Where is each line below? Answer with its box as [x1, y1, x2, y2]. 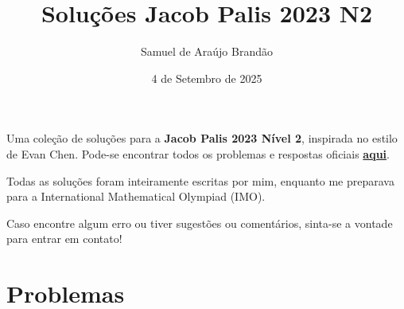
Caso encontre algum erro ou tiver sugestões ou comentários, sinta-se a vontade [6, 214, 393, 231]
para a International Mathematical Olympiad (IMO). [6, 188, 266, 205]
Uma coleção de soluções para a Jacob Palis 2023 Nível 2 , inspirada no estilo [6, 130, 398, 147]
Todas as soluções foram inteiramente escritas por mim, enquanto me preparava [6, 172, 394, 189]
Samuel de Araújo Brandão [141, 43, 273, 60]
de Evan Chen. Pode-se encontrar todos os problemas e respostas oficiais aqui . [6, 145, 390, 162]
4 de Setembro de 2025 [151, 69, 262, 86]
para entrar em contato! [6, 230, 122, 247]
